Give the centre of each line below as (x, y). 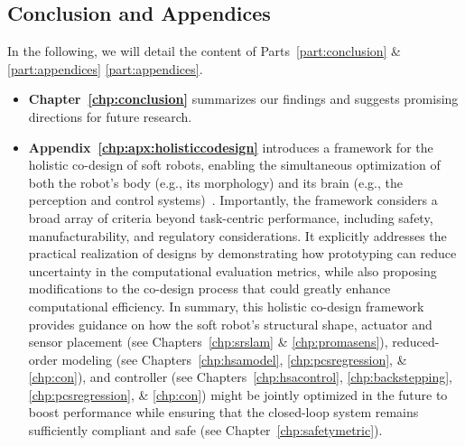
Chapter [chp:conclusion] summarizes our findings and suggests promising (243, 99)
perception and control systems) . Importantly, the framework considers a (233, 200)
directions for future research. (110, 116)
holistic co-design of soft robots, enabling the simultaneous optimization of (234, 165)
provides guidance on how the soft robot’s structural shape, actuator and (230, 324)
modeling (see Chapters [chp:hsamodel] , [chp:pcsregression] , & (234, 359)
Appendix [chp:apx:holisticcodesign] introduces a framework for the (231, 147)
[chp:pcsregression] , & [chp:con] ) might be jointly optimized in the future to (238, 394)
